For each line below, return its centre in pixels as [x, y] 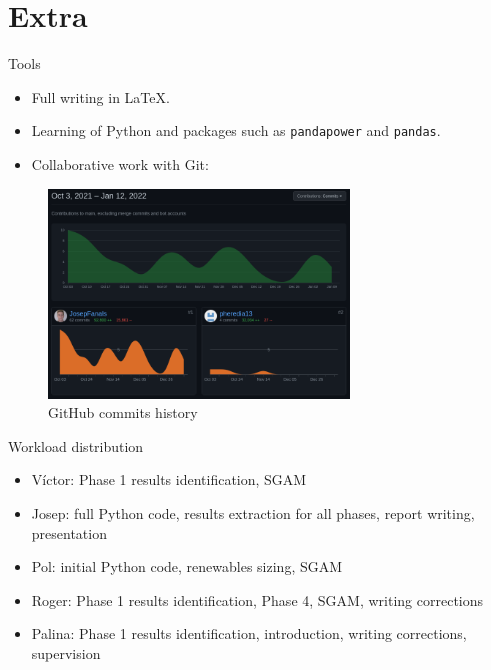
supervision [66, 653]
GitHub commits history [123, 412]
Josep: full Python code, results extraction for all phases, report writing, [253, 513]
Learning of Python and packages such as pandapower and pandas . [236, 130]
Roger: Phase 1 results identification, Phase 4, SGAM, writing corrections [257, 599]
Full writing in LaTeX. [100, 96]
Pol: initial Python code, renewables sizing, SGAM [187, 566]
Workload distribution [76, 445]
